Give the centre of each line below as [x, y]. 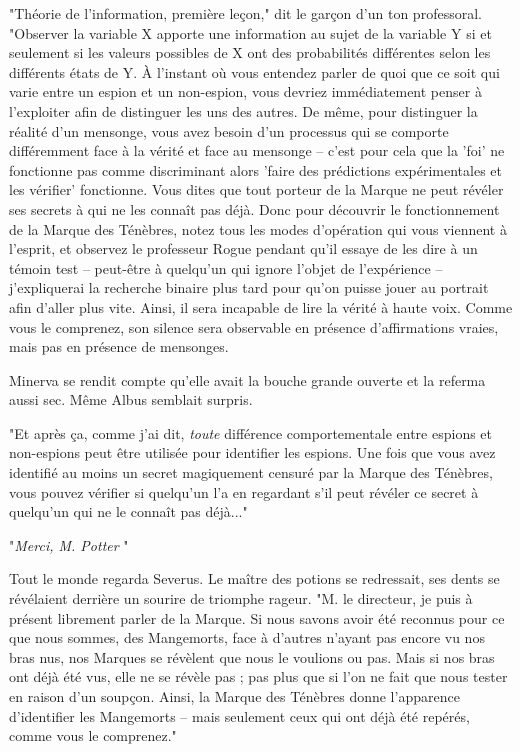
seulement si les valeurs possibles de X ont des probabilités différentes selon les [250, 52]
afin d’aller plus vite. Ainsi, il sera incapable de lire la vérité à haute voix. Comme [261, 306]
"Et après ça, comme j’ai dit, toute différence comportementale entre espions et [251, 432]
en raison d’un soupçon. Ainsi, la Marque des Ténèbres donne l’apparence [234, 696]
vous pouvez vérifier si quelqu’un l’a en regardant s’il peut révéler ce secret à [244, 491]
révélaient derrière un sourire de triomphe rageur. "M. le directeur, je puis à [241, 598]
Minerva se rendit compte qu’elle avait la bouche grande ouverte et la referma [247, 379]
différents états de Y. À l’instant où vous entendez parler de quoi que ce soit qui [254, 71]
